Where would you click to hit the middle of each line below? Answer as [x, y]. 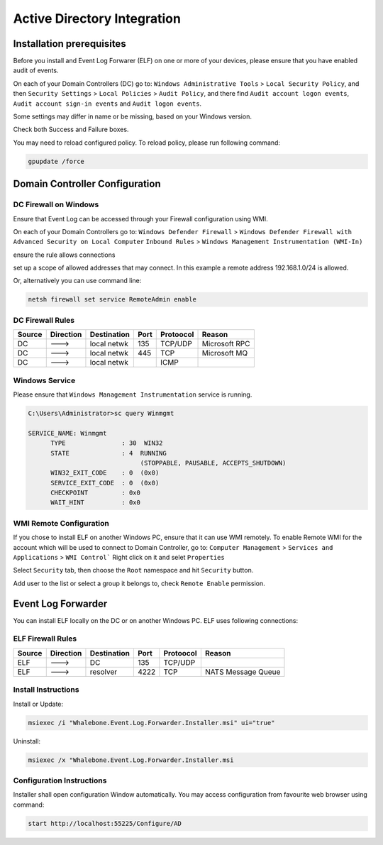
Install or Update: [38, 704]
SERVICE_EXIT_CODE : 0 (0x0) [105, 483]
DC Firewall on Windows [56, 204]
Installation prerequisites [70, 44]
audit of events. [36, 70]
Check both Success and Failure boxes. [71, 129]
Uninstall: [27, 741]
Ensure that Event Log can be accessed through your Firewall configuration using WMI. [141, 219]
